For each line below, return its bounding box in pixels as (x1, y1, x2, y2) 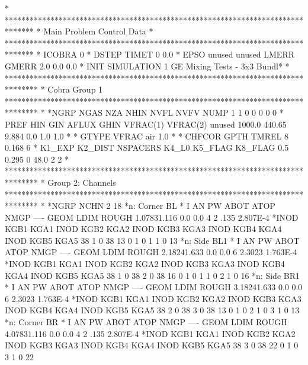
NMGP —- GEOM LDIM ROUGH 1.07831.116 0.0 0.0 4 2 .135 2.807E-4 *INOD (5, 211, 299, 223)
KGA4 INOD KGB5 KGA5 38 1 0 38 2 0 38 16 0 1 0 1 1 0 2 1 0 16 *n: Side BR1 (5, 269, 300, 281)
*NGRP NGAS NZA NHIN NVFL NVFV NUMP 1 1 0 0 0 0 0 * (47, 106, 284, 119)
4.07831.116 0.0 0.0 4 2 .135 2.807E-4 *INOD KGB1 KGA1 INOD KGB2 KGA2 (5, 327, 296, 339)
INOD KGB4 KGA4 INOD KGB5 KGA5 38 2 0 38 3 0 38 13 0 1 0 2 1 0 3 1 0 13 (5, 304, 300, 316)
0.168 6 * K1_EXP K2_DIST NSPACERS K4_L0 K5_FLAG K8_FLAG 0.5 (5, 141, 289, 154)
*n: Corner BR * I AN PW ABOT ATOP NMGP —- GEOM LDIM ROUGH (5, 316, 287, 328)
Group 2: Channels (47, 176, 116, 188)
